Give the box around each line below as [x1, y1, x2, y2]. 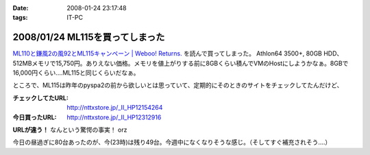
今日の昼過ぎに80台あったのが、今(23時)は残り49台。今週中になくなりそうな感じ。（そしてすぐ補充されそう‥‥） [12, 138, 332, 147]
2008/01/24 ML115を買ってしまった [12, 32, 165, 43]
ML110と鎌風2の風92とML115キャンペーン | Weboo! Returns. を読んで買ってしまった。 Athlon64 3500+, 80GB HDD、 [12, 49, 343, 58]
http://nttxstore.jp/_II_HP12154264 [66, 104, 163, 112]
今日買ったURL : [12, 113, 58, 121]
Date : [12, 4, 29, 12]
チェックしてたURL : [12, 93, 69, 102]
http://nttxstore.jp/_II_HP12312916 [66, 113, 162, 121]
